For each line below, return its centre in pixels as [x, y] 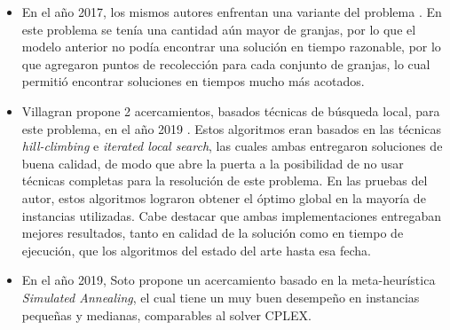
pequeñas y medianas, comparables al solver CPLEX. [166, 314]
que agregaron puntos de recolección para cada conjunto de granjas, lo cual [226, 63]
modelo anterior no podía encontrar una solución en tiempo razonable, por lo [231, 47]
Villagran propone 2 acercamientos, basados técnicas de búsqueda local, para [231, 110]
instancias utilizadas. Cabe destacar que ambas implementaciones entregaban [232, 215]
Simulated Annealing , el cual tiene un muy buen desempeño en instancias [221, 297]
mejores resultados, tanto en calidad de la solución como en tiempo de [213, 233]
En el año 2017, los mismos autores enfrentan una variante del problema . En [232, 12]
